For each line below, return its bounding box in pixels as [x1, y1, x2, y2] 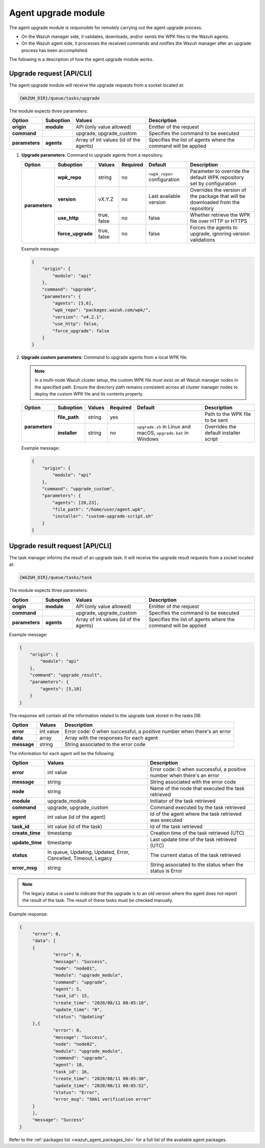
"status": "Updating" [53, 1014, 105, 1019]
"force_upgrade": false [52, 328, 110, 333]
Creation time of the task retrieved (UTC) [150, 830, 245, 837]
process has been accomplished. [21, 47, 88, 53]
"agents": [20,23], [52, 500, 99, 505]
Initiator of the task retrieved [150, 798, 216, 805]
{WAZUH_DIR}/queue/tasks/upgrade [19, 96, 100, 101]
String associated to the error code [64, 741, 146, 748]
